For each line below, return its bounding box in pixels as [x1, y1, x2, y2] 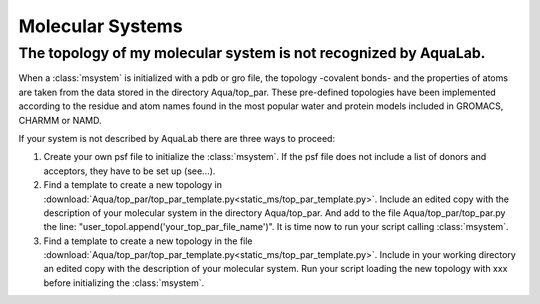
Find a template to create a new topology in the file [43, 235, 254, 247]
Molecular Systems [18, 15, 184, 37]
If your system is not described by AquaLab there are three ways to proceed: [18, 132, 335, 144]
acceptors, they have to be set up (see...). [43, 165, 216, 177]
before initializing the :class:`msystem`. [43, 276, 205, 289]
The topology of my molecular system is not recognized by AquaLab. [18, 44, 486, 62]
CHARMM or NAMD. [18, 114, 102, 126]
